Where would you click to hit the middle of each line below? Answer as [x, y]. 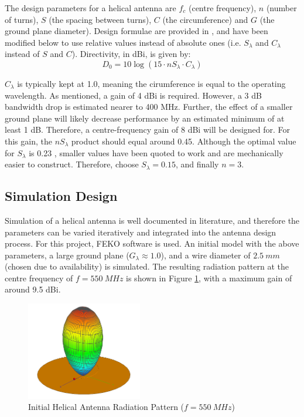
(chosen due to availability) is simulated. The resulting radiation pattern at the [147, 266]
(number [281, 8]
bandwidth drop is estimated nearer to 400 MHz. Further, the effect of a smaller [149, 107]
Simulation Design [61, 196]
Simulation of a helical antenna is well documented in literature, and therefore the [152, 220]
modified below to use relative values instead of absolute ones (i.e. [123, 42]
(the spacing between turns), [100, 19]
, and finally [197, 164]
